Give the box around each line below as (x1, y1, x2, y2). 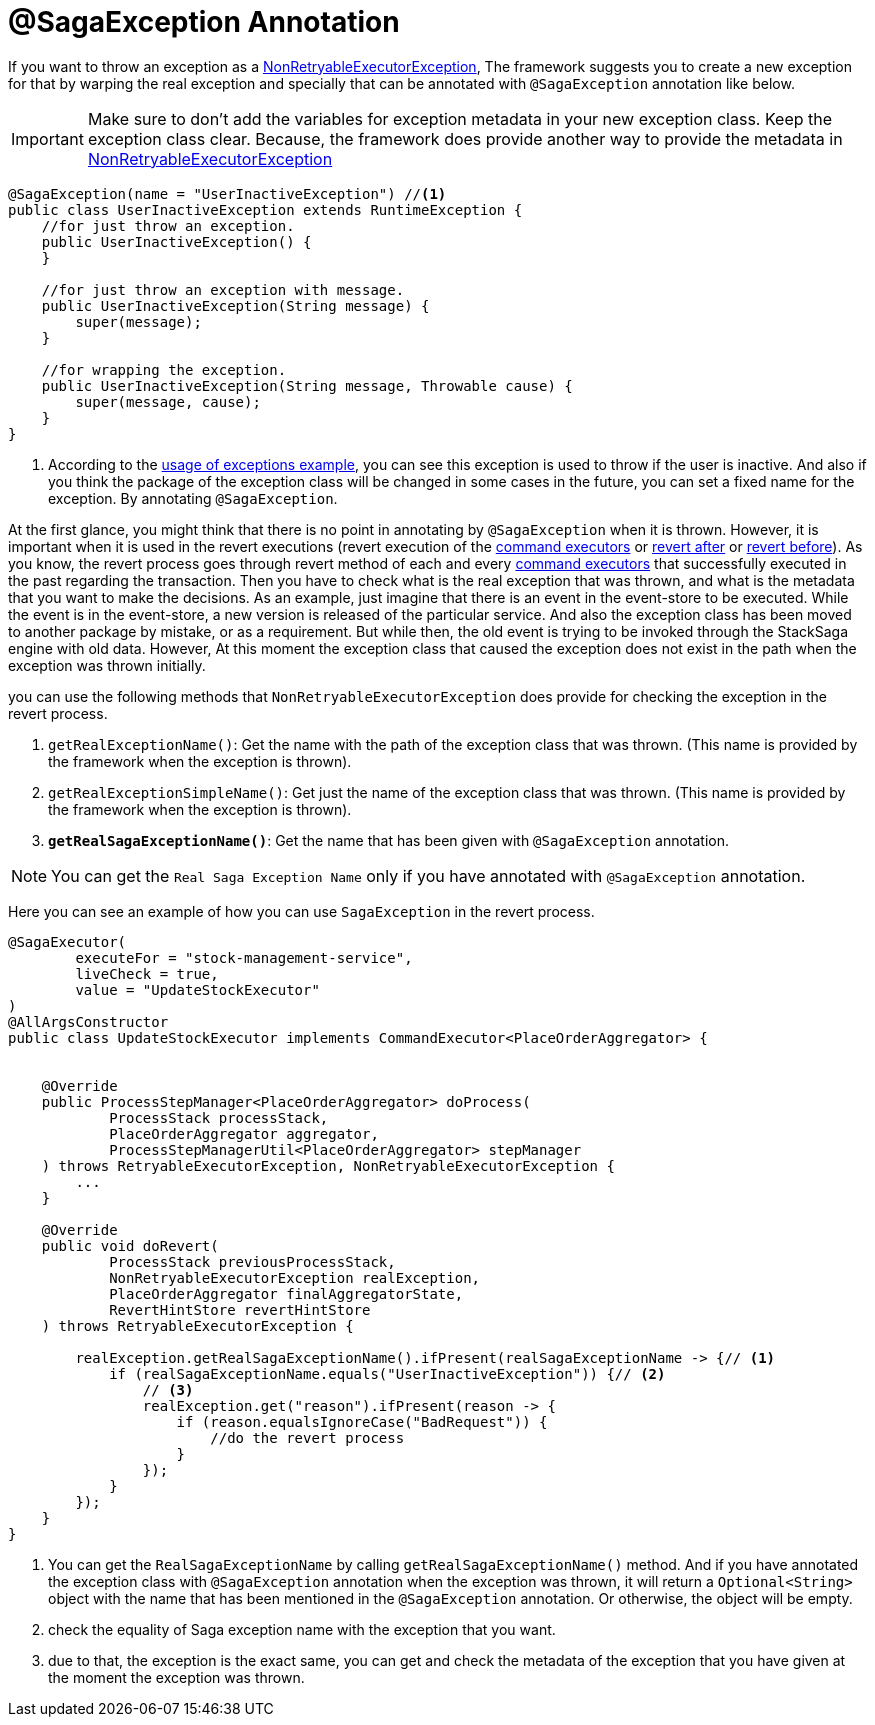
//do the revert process (210, 1429, 405, 1446)
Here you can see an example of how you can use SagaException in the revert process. (8, 902, 595, 920)
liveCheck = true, (75, 965, 219, 982)
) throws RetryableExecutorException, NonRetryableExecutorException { (41, 1157, 615, 1174)
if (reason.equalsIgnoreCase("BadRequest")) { (176, 1413, 548, 1430)
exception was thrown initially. (8, 656, 206, 674)
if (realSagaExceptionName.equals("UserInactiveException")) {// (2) (109, 1365, 666, 1382)
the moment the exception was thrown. (48, 1668, 305, 1686)
